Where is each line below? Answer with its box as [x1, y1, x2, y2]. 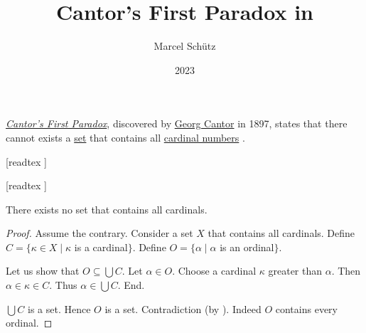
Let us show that [6, 263, 80, 278]
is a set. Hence [28, 301, 91, 316]
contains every [275, 301, 338, 316]
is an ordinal [220, 239, 274, 254]
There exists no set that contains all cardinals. [6, 201, 208, 216]
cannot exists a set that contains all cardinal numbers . [6, 129, 245, 144]
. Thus [49, 277, 77, 292]
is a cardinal [74, 239, 128, 254]
